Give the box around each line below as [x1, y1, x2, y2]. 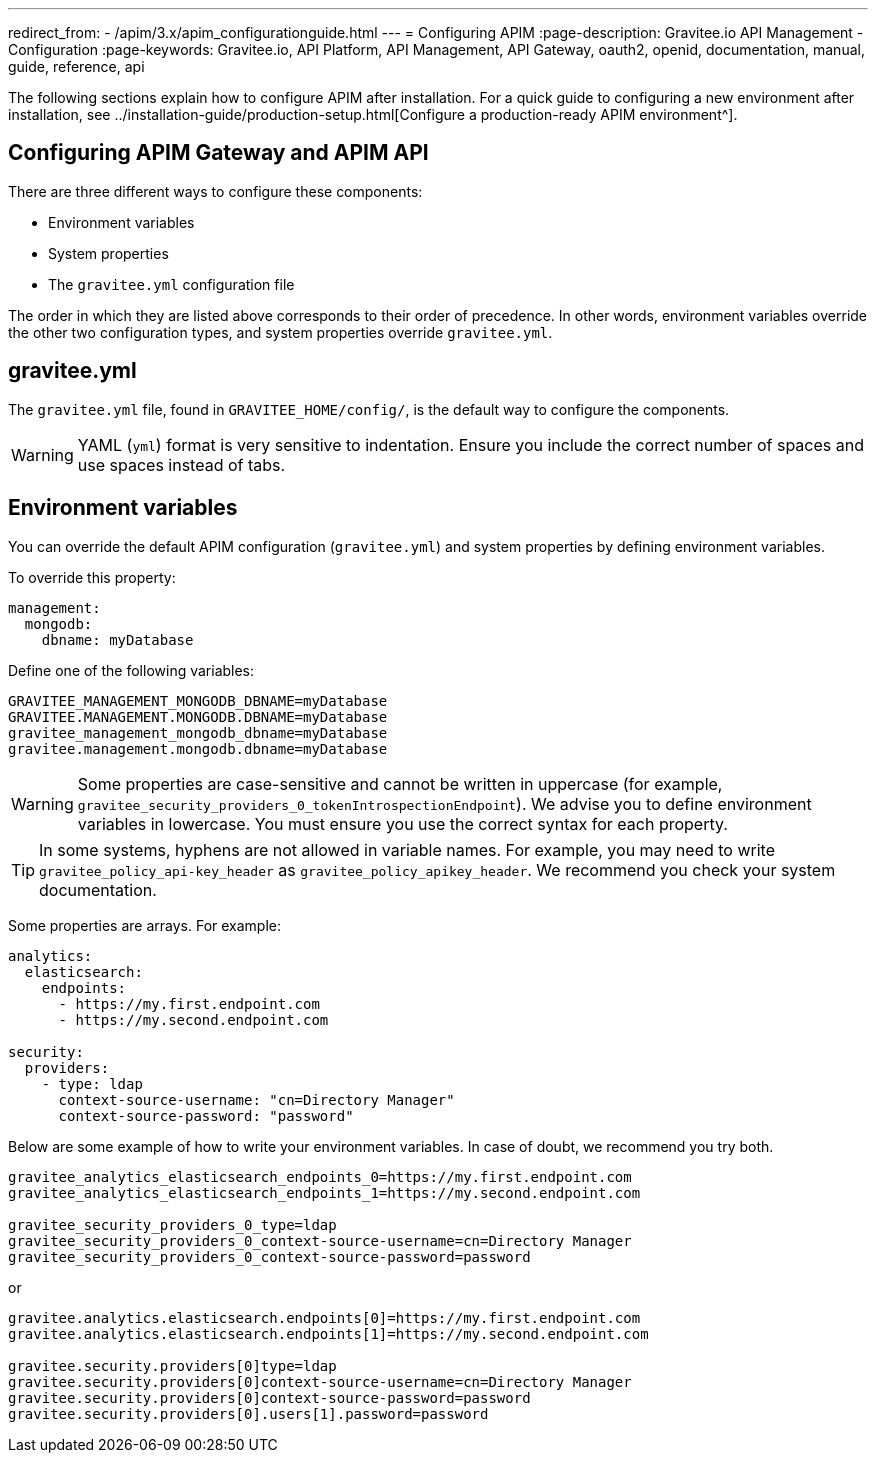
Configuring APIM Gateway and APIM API [8, 140, 429, 166]
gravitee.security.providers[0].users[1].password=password [8, 1405, 489, 1422]
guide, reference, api [8, 58, 145, 75]
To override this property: [8, 568, 176, 586]
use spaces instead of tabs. [77, 454, 286, 475]
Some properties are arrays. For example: [8, 916, 282, 934]
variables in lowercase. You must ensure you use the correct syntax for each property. [77, 813, 728, 834]
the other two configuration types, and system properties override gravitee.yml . [8, 323, 553, 341]
